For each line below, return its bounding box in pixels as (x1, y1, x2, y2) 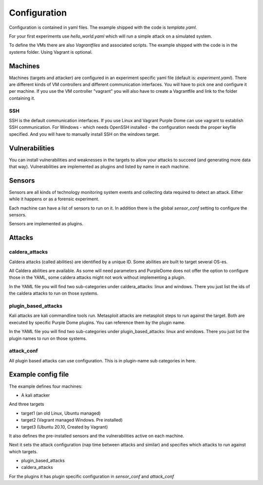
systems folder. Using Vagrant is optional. (9, 49, 93, 55)
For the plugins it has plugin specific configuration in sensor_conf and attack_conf (9, 473, 174, 479)
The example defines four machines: (9, 383, 83, 389)
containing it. (9, 95, 36, 101)
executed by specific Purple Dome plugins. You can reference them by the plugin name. (9, 319, 186, 325)
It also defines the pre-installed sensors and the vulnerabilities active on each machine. (9, 433, 185, 439)
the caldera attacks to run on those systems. (9, 291, 98, 296)
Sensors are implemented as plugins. (9, 221, 84, 227)
